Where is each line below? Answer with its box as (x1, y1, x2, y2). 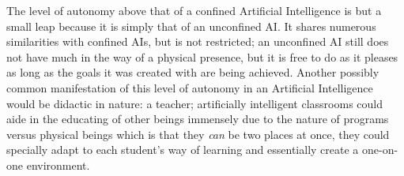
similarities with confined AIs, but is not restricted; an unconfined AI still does (6, 33, 389, 50)
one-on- (361, 141, 398, 158)
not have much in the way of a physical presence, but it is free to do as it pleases (6, 48, 398, 65)
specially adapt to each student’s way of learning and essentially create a (6, 141, 359, 158)
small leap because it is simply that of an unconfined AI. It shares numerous (6, 17, 376, 34)
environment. (26, 156, 90, 173)
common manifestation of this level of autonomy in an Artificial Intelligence (6, 79, 373, 95)
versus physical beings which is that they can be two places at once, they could (6, 125, 390, 142)
